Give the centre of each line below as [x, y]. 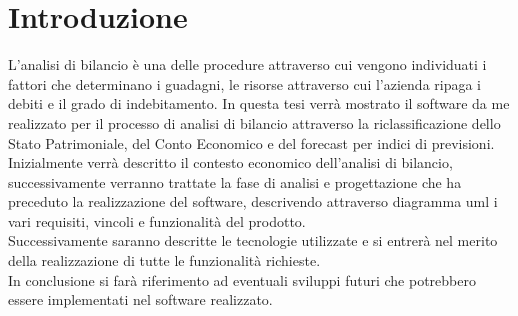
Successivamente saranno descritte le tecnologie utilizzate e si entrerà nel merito [253, 240]
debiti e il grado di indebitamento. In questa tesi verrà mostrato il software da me [259, 103]
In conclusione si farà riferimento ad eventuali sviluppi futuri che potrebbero [242, 279]
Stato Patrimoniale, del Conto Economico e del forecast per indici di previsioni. [251, 142]
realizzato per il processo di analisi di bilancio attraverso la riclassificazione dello [254, 122]
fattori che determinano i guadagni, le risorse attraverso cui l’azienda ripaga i [245, 83]
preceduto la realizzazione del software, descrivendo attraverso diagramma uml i [253, 201]
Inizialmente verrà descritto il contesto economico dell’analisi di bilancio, [230, 162]
